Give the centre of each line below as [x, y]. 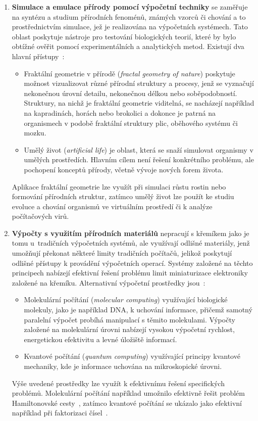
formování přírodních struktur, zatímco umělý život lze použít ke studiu [123, 196]
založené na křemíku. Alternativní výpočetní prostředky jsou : [109, 282]
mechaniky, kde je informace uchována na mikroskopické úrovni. [123, 366]
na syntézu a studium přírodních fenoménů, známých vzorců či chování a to [129, 16]
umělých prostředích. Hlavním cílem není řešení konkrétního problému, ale [139, 159]
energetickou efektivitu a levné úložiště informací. [100, 339]
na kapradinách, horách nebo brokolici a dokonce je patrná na [120, 112]
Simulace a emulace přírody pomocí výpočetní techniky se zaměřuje [130, 7]
